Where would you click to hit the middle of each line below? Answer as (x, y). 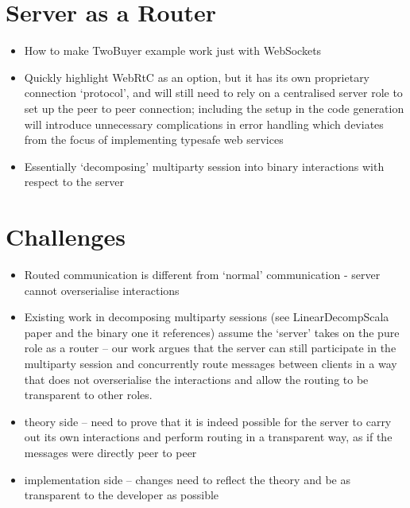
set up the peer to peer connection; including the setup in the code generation (214, 108)
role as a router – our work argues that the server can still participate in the (210, 348)
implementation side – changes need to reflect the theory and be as (187, 479)
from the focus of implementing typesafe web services (154, 140)
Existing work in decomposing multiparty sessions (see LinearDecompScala (207, 317)
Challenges (66, 237)
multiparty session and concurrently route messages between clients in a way (211, 363)
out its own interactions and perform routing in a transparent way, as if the (208, 437)
